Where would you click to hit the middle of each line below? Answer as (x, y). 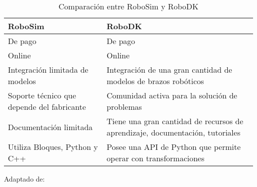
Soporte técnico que (42, 95)
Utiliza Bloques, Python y (53, 147)
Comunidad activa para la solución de (172, 95)
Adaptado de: (24, 179)
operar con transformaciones (155, 158)
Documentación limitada (50, 127)
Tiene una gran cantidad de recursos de (175, 121)
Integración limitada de (48, 70)
